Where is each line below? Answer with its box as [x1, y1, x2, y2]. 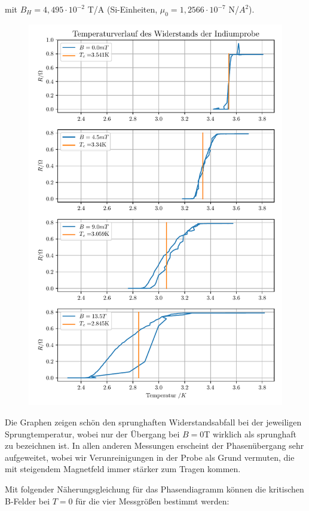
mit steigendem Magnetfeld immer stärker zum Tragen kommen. [5, 463, 241, 475]
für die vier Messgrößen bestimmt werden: [75, 494, 230, 507]
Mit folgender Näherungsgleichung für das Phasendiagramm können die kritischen [5, 482, 304, 495]
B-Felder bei [5, 494, 50, 507]
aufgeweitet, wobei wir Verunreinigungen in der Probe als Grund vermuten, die [5, 451, 295, 463]
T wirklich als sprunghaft [204, 427, 296, 440]
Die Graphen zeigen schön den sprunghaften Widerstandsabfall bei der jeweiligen [5, 416, 302, 428]
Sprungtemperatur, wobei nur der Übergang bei [5, 427, 180, 440]
